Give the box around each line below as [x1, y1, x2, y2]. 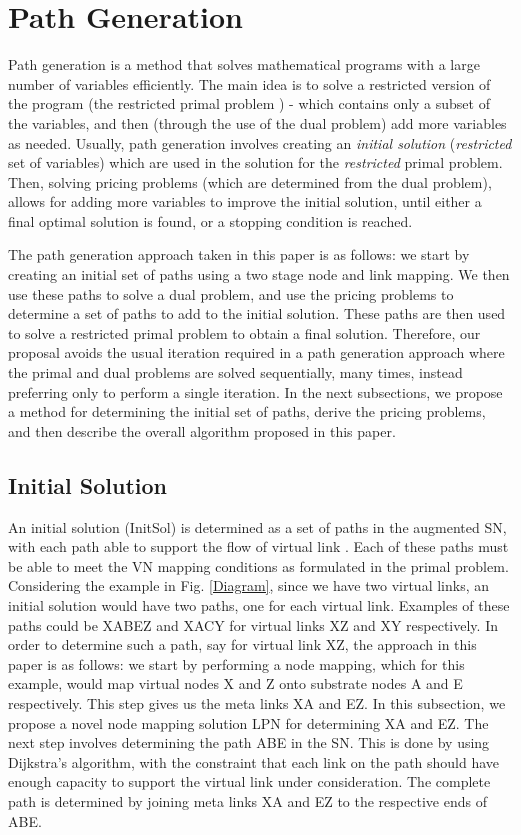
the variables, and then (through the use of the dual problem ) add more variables [8, 112, 507, 133]
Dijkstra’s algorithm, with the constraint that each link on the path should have [8, 751, 500, 772]
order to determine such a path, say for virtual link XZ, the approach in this [8, 634, 477, 655]
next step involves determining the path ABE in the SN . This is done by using [8, 732, 490, 753]
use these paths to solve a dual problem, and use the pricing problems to [8, 283, 454, 304]
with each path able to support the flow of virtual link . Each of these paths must [8, 536, 509, 557]
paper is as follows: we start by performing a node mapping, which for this [8, 653, 465, 674]
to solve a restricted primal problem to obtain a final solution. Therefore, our [8, 322, 481, 343]
